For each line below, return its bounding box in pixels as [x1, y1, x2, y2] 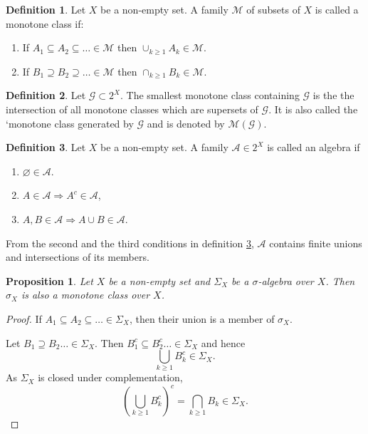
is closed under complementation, [38, 370, 183, 385]
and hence [201, 335, 246, 350]
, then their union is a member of [129, 311, 275, 326]
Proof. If [6, 311, 42, 326]
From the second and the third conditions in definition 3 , [6, 235, 254, 250]
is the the [312, 88, 354, 103]
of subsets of [246, 2, 300, 16]
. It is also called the [268, 101, 358, 116]
